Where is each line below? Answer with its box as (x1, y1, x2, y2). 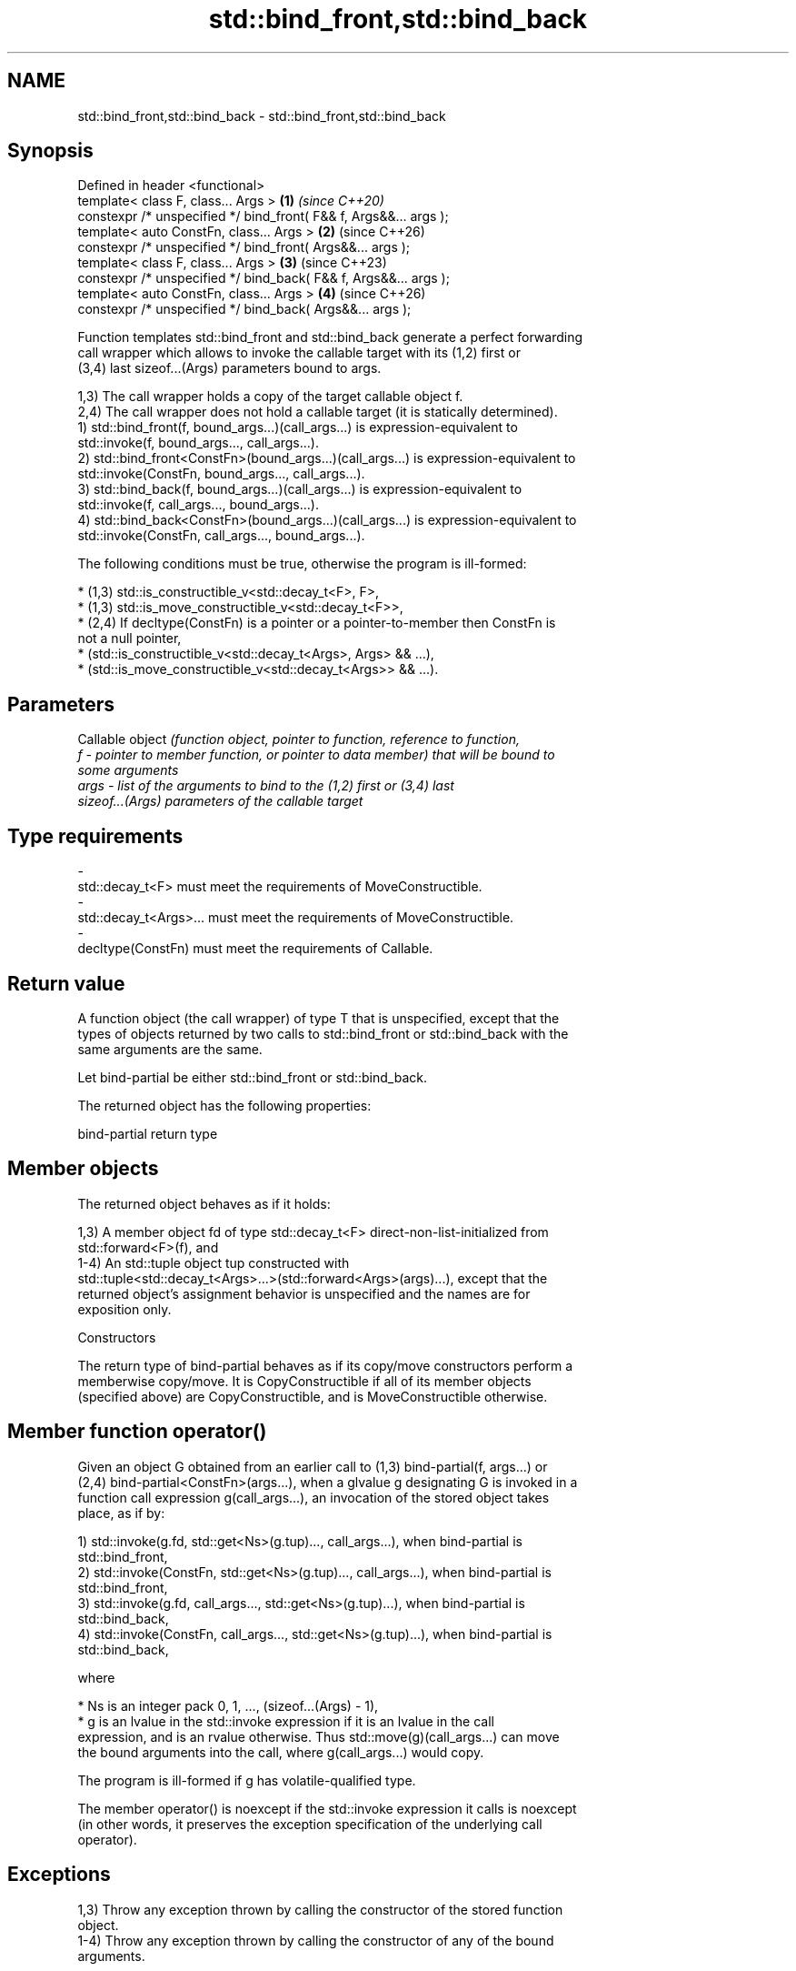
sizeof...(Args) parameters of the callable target (77, 793, 363, 810)
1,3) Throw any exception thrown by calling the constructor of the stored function (77, 1901, 563, 1917)
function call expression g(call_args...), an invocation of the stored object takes (77, 1489, 550, 1505)
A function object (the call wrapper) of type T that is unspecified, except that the (77, 1010, 560, 1026)
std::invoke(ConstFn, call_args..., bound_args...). (77, 528, 365, 544)
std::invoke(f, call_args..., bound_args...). (77, 497, 320, 513)
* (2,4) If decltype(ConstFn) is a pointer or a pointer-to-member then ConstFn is (77, 615, 556, 631)
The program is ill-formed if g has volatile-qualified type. (77, 1772, 416, 1788)
